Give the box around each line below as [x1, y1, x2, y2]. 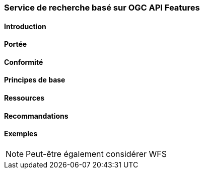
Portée [4, 40, 27, 49]
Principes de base [4, 75, 65, 84]
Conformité [4, 57, 43, 66]
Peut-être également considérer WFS [26, 148, 167, 159]
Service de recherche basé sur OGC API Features [4, 3, 200, 13]
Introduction [4, 22, 46, 31]
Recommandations [4, 111, 69, 120]
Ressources [4, 94, 45, 103]
